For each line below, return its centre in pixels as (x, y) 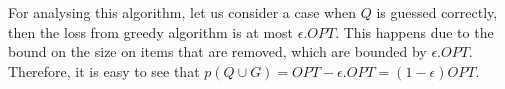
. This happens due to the (414, 31)
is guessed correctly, (437, 12)
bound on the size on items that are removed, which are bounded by (217, 51)
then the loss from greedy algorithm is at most (151, 31)
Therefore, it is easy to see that (104, 70)
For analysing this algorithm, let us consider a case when (182, 12)
